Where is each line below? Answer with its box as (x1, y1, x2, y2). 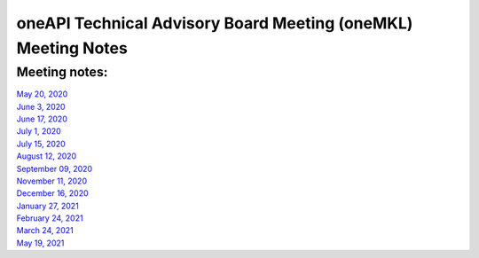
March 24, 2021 (16, 225, 75, 236)
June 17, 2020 (16, 113, 68, 124)
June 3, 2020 (16, 101, 66, 112)
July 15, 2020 (16, 138, 66, 149)
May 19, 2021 (16, 238, 65, 248)
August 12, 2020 (16, 151, 77, 161)
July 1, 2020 (16, 126, 61, 137)
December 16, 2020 (16, 188, 89, 199)
